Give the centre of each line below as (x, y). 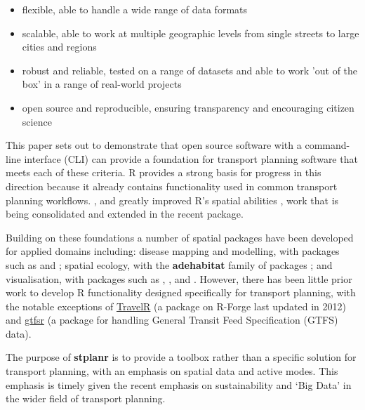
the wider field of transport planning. (86, 398)
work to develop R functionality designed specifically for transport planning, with (181, 292)
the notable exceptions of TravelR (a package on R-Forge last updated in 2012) (176, 306)
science (37, 121)
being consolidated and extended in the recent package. (125, 214)
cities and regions (59, 47)
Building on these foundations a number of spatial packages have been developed (180, 237)
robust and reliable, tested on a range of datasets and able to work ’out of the (190, 70)
